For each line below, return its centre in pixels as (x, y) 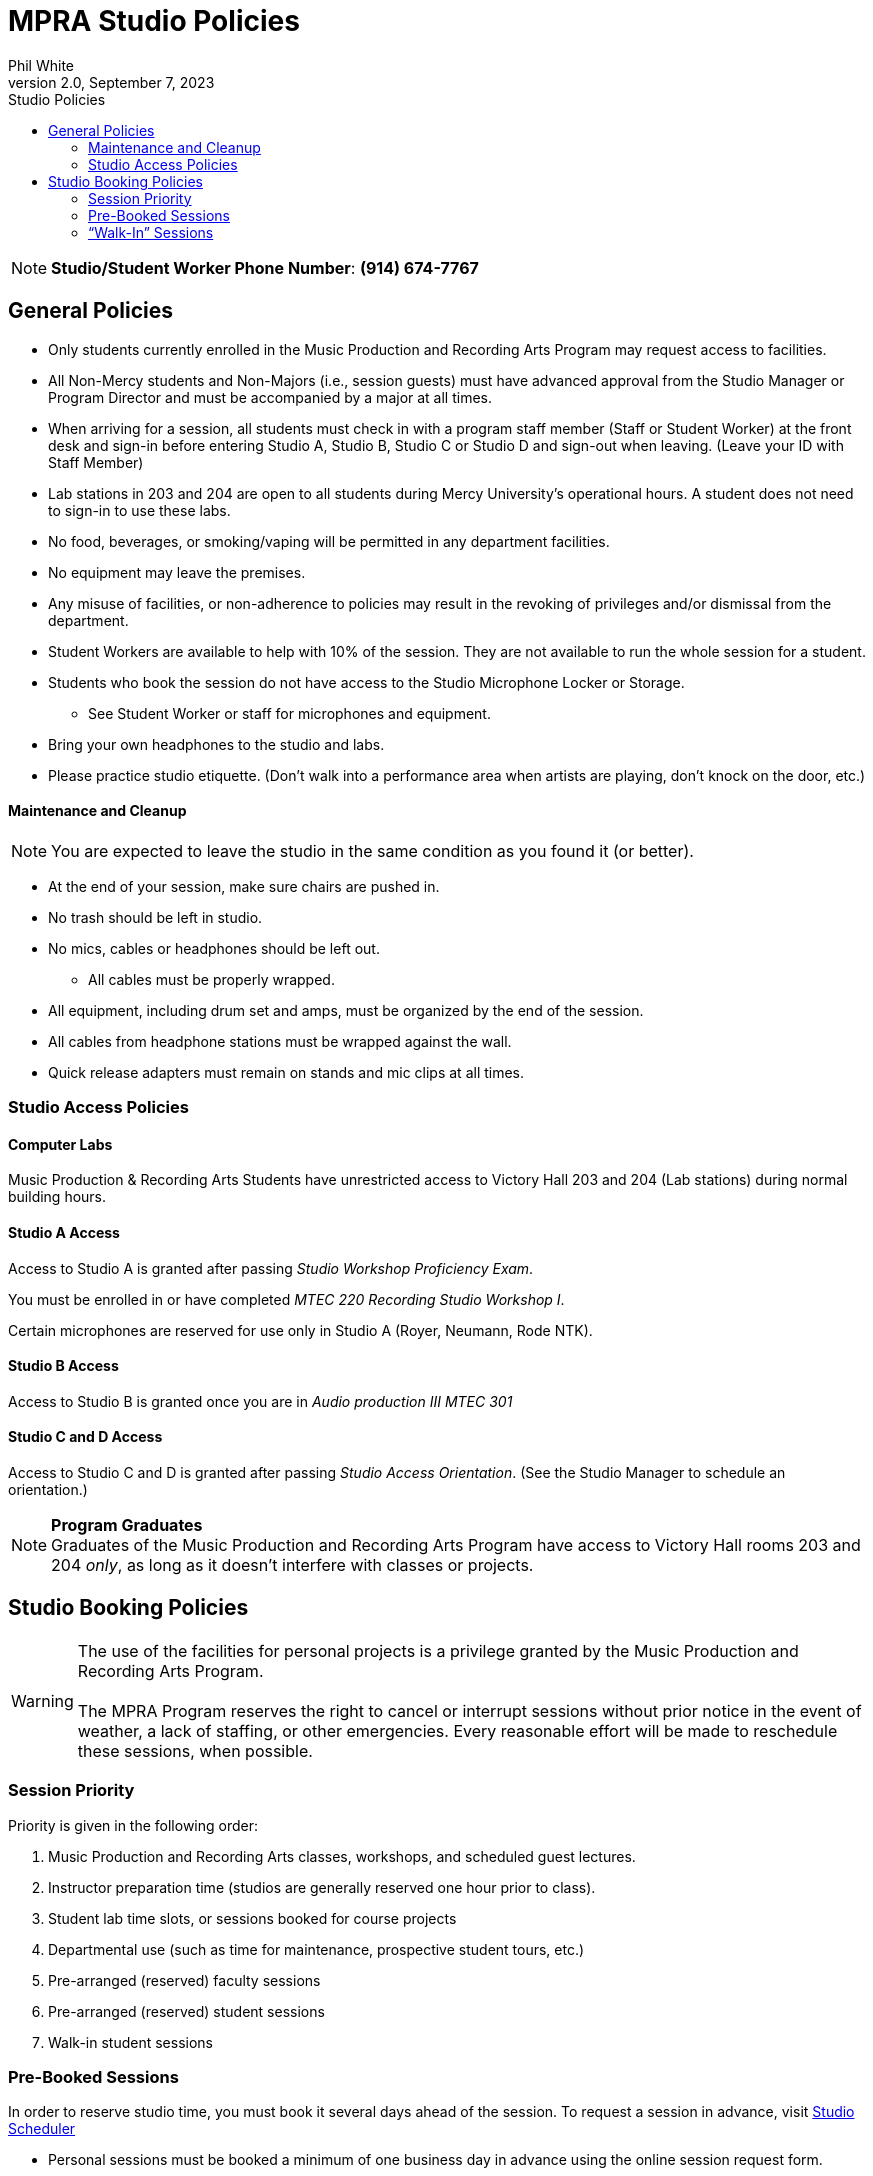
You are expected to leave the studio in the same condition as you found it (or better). (372, 850)
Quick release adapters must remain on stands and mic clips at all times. (286, 1072)
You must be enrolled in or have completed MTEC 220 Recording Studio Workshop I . (286, 1299)
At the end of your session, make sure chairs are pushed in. (244, 886)
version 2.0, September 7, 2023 (111, 82)
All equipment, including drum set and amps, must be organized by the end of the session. (346, 1010)
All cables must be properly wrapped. (211, 979)
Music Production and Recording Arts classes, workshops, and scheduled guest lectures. (342, 1856)
